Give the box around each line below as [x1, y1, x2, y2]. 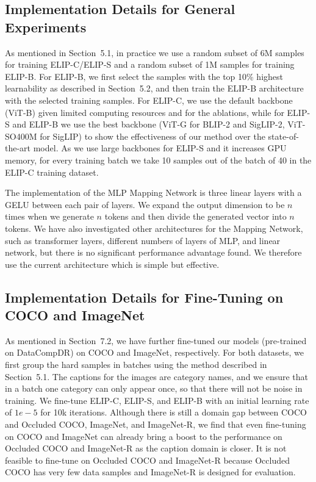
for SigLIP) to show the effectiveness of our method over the [40, 129, 265, 142]
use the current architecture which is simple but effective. [5, 257, 220, 270]
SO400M [5, 129, 37, 142]
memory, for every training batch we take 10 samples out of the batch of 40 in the [5, 153, 312, 166]
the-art [5, 142, 31, 154]
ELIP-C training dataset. [5, 165, 99, 178]
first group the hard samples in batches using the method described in [5, 358, 267, 371]
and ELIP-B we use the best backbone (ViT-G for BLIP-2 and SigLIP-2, [12, 118, 285, 131]
